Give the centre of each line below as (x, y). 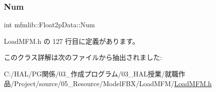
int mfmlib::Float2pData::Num (50, 25)
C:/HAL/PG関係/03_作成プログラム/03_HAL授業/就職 (91, 74)
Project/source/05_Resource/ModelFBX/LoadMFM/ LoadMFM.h (113, 83)
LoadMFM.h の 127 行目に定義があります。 (72, 41)
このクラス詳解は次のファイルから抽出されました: (83, 57)
